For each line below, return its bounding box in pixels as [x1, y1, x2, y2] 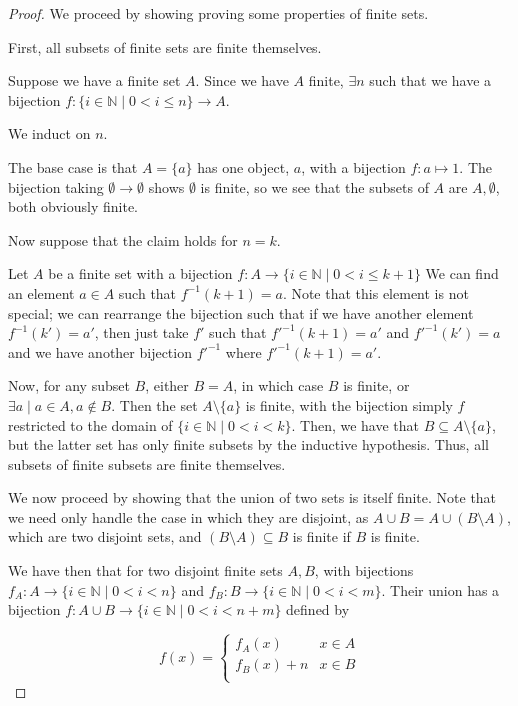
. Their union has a [381, 579, 500, 600]
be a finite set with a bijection [48, 263, 233, 284]
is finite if [292, 526, 351, 547]
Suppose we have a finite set [8, 70, 181, 91]
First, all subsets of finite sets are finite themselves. [8, 36, 322, 57]
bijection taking [8, 176, 104, 197]
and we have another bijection [8, 341, 192, 362]
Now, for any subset [8, 375, 130, 396]
